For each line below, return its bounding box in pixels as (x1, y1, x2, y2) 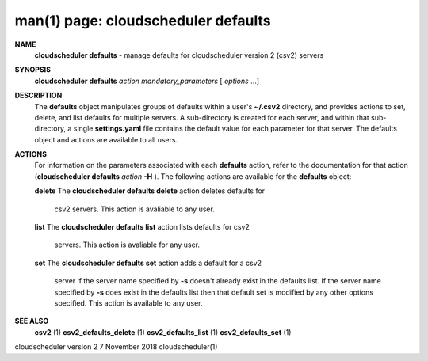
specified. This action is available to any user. (54, 298, 203, 308)
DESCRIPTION (14, 91, 63, 101)
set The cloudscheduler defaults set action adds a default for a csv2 (34, 258, 262, 268)
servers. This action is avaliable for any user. (54, 240, 201, 249)
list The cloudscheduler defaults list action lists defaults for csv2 (34, 222, 250, 232)
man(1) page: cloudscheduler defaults (14, 12, 271, 29)
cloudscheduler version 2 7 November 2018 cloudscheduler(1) (14, 342, 218, 351)
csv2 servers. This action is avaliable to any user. (54, 204, 216, 214)
